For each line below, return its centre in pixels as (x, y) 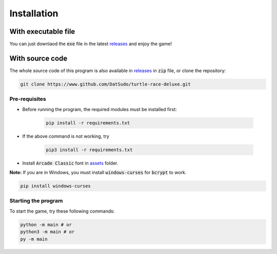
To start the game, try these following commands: (62, 211)
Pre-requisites (28, 99)
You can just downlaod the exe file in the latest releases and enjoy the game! (91, 44)
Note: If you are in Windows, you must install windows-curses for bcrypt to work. (98, 173)
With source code (38, 58)
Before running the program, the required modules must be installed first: (100, 109)
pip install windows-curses (55, 186)
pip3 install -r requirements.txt (89, 150)
